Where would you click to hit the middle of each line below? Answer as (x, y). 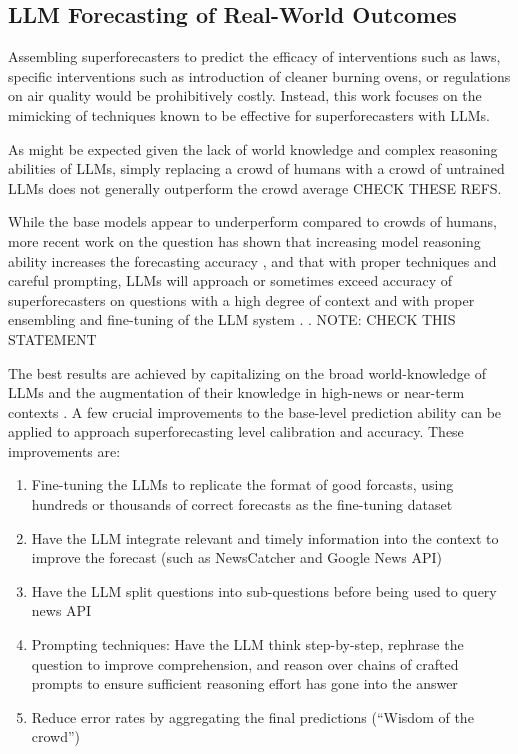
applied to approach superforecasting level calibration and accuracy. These (236, 431)
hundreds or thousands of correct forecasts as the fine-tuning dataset (242, 504)
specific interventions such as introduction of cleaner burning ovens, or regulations (259, 75)
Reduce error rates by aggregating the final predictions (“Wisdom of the (252, 716)
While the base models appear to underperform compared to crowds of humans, (252, 221)
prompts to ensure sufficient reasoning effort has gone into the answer (244, 683)
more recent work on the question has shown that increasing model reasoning (244, 240)
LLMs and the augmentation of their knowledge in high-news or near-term (236, 392)
